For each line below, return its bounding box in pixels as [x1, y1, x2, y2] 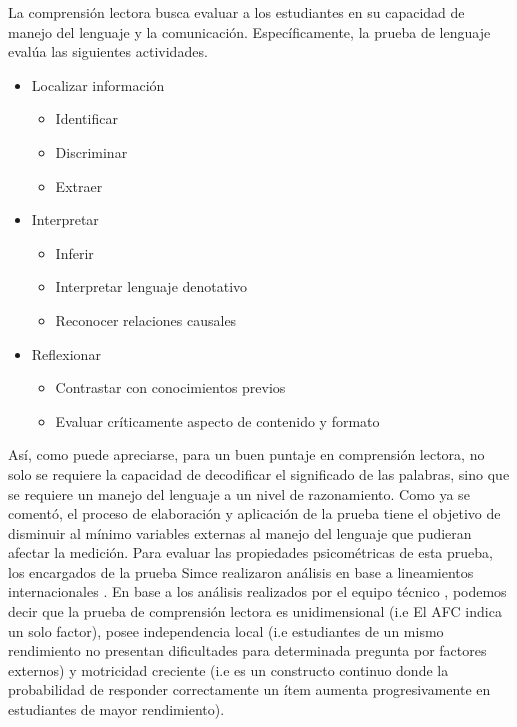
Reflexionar [31, 343, 101, 364]
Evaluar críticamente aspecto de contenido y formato [55, 410, 380, 431]
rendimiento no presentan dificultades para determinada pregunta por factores [8, 640, 487, 661]
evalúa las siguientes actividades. [8, 41, 208, 62]
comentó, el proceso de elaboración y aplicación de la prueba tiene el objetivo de [8, 503, 501, 524]
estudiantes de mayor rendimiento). [8, 699, 225, 720]
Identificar [55, 108, 118, 129]
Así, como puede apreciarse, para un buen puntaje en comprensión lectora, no [8, 444, 485, 465]
